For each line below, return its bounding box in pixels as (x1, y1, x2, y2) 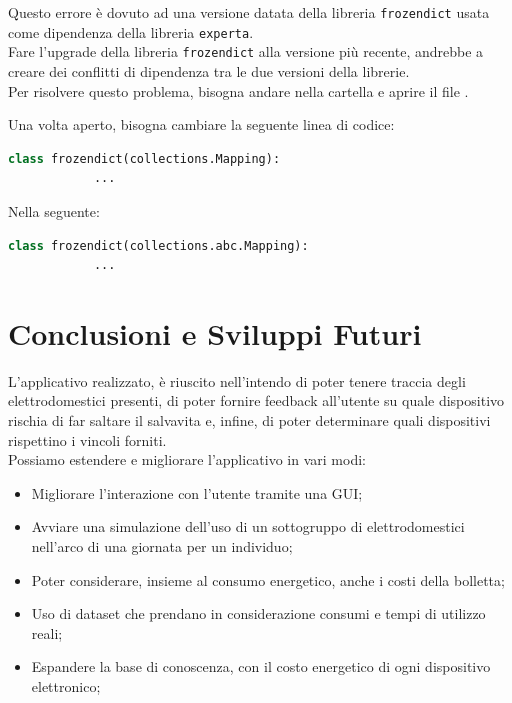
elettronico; (31, 675, 101, 696)
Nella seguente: (8, 200, 100, 221)
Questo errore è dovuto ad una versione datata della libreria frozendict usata (8, 2, 490, 22)
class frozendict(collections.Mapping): (8, 151, 281, 166)
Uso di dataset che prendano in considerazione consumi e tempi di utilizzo (31, 603, 486, 624)
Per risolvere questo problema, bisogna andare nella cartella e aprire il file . (8, 80, 469, 101)
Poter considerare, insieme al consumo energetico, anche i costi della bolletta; (31, 569, 505, 590)
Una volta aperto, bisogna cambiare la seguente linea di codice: (8, 114, 395, 135)
